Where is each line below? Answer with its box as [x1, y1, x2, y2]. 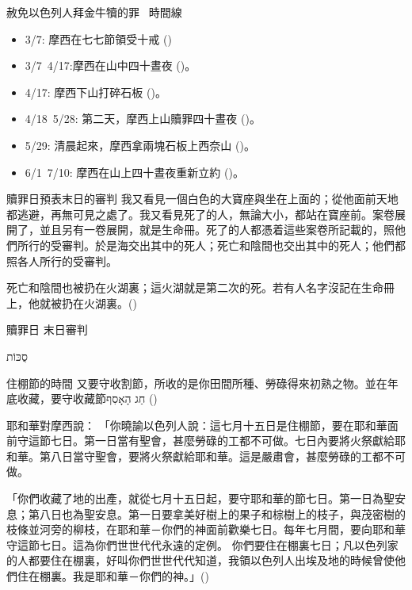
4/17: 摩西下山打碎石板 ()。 [25, 83, 166, 100]
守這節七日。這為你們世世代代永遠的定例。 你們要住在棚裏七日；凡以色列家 [6, 536, 399, 553]
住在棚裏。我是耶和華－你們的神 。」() [17, 568, 209, 584]
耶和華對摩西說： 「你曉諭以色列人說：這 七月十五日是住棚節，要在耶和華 [6, 416, 387, 433]
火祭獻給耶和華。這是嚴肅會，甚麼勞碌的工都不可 [150, 447, 406, 464]
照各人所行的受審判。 [6, 252, 117, 269]
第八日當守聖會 [40, 447, 117, 464]
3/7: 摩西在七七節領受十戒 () [25, 30, 172, 47]
